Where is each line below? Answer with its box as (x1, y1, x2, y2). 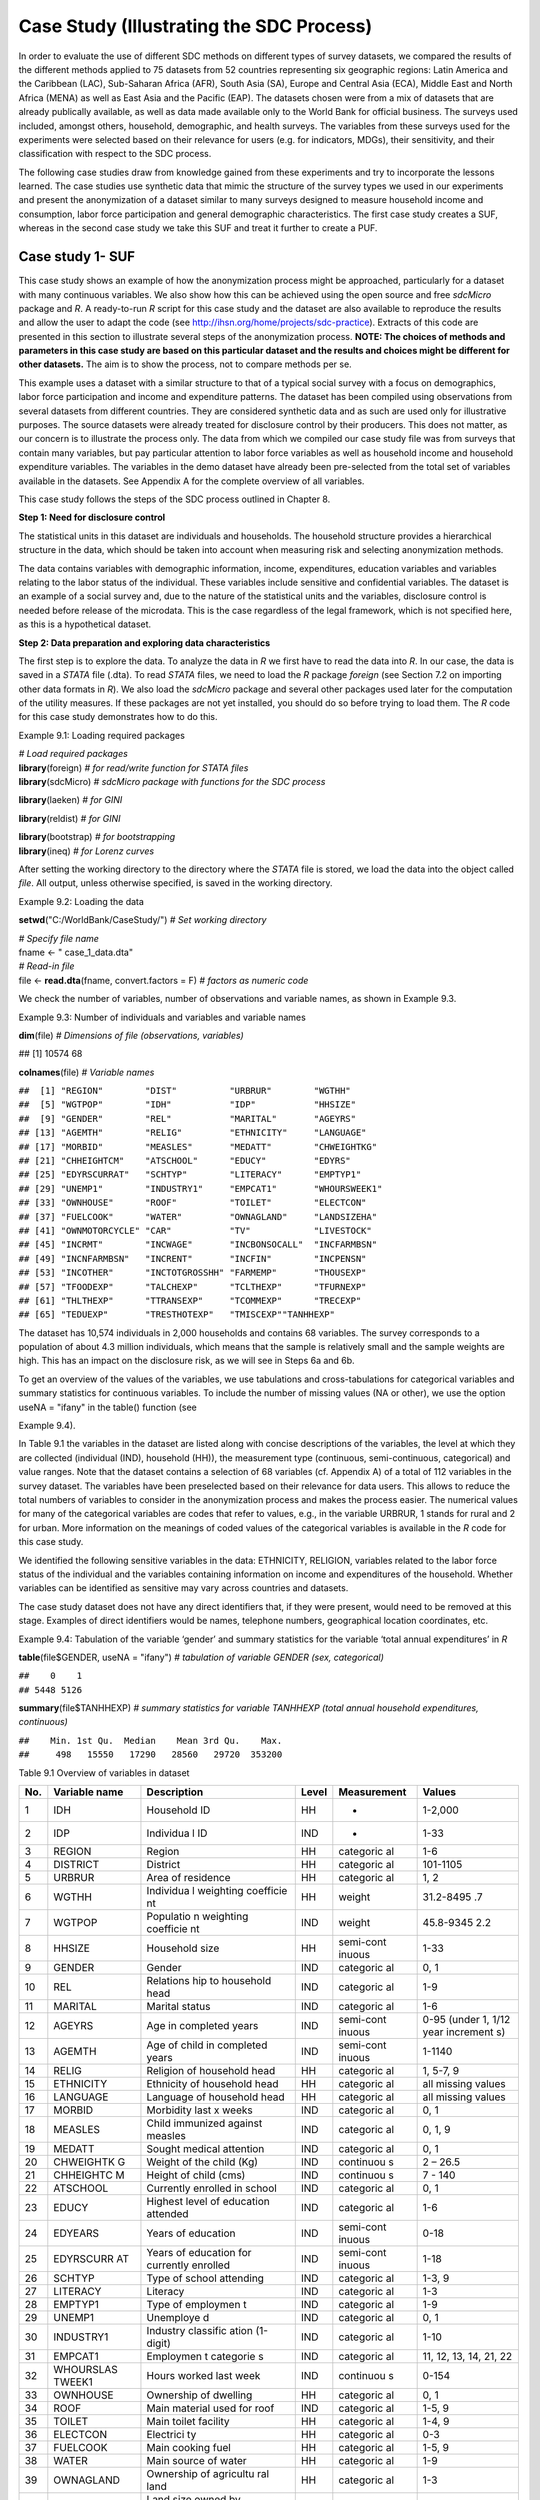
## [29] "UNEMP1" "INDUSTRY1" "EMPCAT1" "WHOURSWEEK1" (18, 1183, 383, 1194)
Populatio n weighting (146, 1910, 249, 1924)
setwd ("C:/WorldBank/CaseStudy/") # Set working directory (18, 914, 267, 926)
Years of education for (146, 2246, 252, 2260)
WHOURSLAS (53, 2363, 119, 2377)
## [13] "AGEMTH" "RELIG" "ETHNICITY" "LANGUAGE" (18, 1127, 367, 1139)
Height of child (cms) (146, 2168, 246, 2182)
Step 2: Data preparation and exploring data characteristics (18, 636, 271, 649)
